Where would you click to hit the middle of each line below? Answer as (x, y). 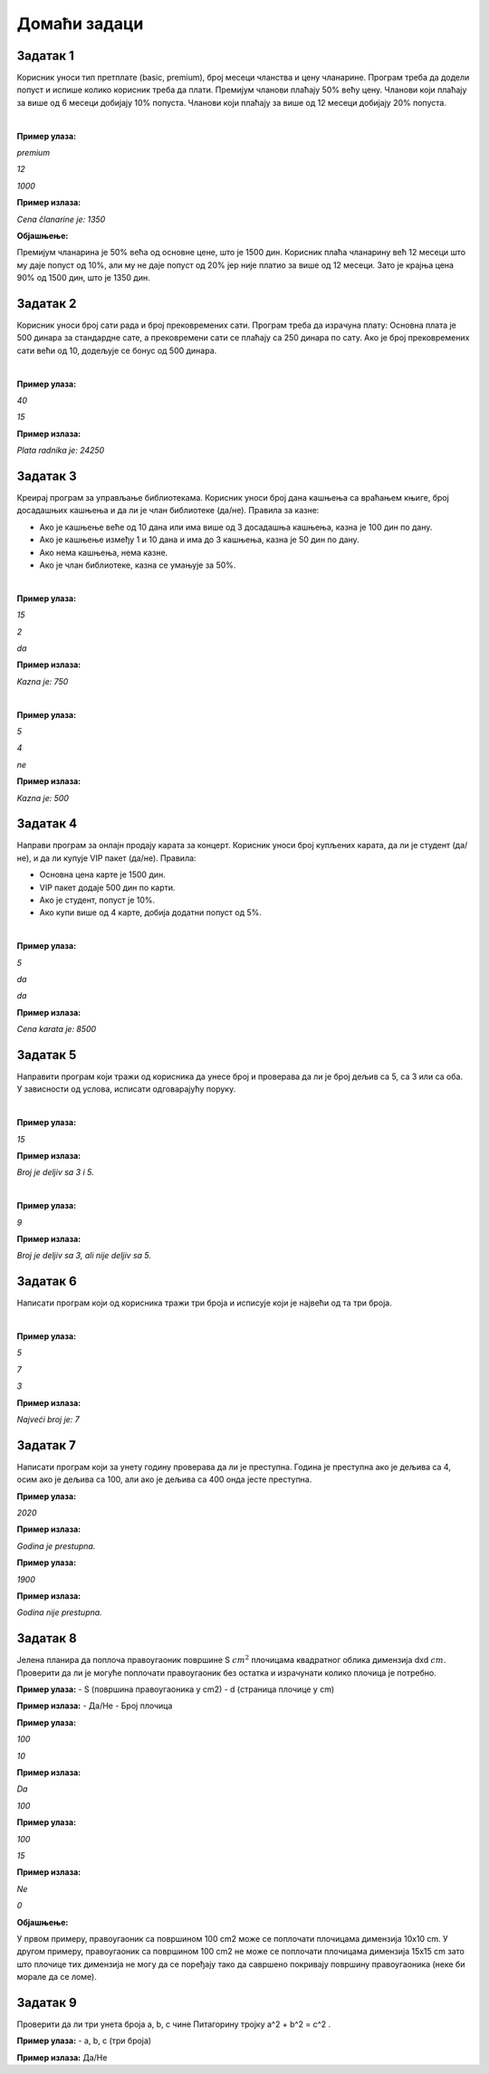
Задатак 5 (47, 1055)
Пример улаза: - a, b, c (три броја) (84, 2041)
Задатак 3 (47, 476)
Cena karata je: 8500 (57, 1029)
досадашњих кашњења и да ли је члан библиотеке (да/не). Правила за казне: (168, 511)
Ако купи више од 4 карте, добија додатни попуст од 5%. (150, 913)
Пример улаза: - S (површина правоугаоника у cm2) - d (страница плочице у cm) (176, 1689)
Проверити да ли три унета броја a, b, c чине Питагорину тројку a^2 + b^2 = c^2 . (174, 2024)
